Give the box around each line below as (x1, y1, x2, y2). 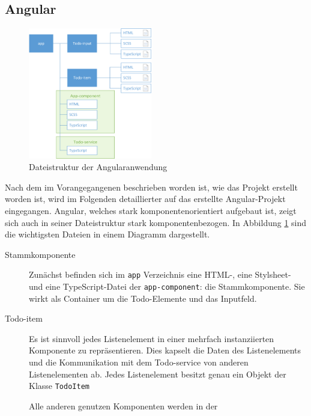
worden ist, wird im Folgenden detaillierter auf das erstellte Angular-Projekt (5, 192, 286, 205)
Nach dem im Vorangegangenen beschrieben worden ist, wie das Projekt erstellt (5, 180, 298, 193)
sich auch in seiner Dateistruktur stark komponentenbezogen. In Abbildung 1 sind (5, 216, 307, 228)
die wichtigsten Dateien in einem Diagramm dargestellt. (5, 228, 210, 240)
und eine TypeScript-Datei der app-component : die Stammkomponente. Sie (29, 280, 305, 293)
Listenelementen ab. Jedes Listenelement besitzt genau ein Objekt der (29, 367, 286, 380)
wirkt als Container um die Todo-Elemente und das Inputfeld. (29, 292, 257, 304)
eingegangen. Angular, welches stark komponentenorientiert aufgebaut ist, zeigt (5, 204, 297, 216)
